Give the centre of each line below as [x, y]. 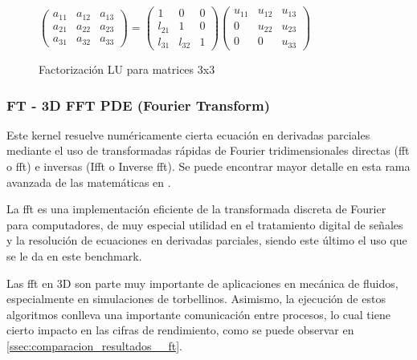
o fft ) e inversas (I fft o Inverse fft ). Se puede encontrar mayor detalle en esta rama [208, 166]
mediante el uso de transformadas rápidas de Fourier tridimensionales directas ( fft [208, 150]
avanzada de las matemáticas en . [89, 182]
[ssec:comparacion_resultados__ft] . [94, 346]
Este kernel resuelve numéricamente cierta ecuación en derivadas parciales [188, 134]
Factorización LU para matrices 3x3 [127, 69]
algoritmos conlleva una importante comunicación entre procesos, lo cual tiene [198, 314]
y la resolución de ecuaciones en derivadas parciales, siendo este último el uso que [207, 240]
